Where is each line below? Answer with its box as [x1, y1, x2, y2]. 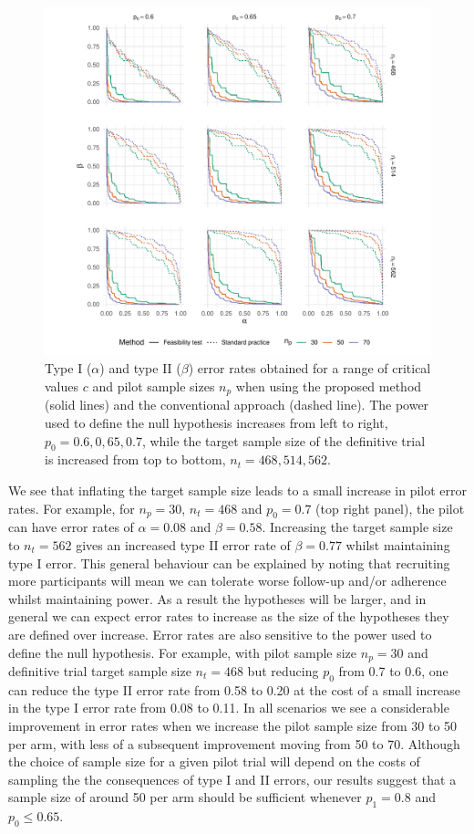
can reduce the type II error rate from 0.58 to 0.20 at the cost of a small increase [8, 680, 460, 699]
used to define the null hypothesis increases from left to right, [45, 413, 388, 432]
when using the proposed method [235, 376, 422, 395]
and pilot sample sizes [92, 376, 215, 395]
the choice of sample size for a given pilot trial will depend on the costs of [8, 752, 420, 771]
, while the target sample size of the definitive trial [141, 431, 426, 450]
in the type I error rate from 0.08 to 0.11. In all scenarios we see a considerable [8, 698, 449, 717]
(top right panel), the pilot [315, 498, 465, 517]
